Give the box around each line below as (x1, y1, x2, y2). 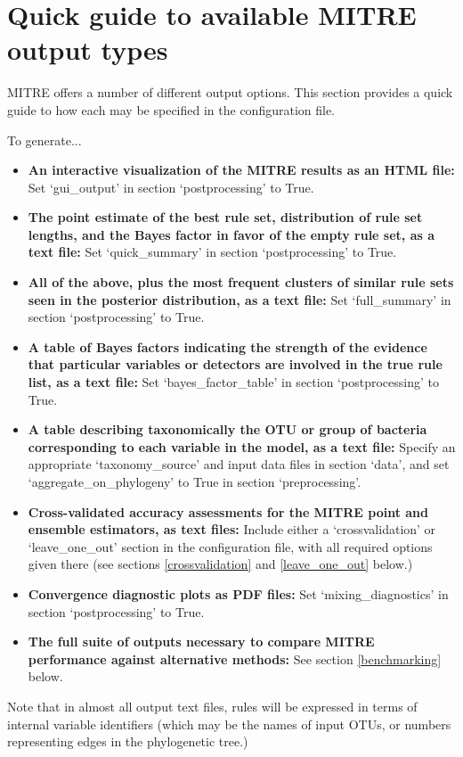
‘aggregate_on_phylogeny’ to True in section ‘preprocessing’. (28, 473, 361, 490)
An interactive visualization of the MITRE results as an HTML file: (28, 160, 455, 179)
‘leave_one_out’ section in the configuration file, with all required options (28, 537, 433, 555)
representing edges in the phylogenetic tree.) (7, 732, 248, 751)
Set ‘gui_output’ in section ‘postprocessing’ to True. (28, 177, 314, 196)
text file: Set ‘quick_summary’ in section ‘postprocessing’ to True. (28, 243, 397, 261)
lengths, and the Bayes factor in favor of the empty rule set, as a (28, 225, 435, 243)
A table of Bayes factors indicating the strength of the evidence (28, 337, 427, 356)
